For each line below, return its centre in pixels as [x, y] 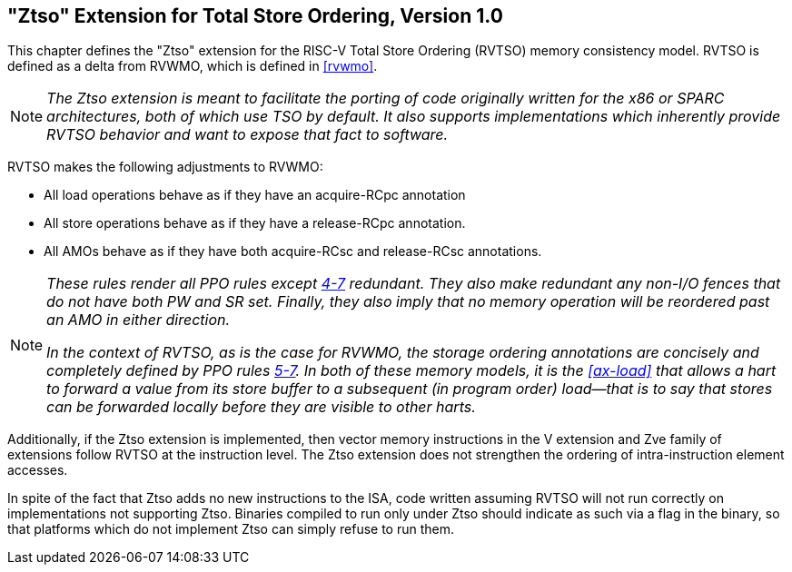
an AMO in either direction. [139, 320]
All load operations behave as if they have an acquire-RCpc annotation [255, 195]
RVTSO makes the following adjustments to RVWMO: [165, 167]
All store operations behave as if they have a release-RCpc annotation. [255, 223]
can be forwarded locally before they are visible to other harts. [261, 407]
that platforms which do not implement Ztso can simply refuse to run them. [231, 529]
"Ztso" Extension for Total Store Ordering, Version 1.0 [255, 16]
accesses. [38, 470]
